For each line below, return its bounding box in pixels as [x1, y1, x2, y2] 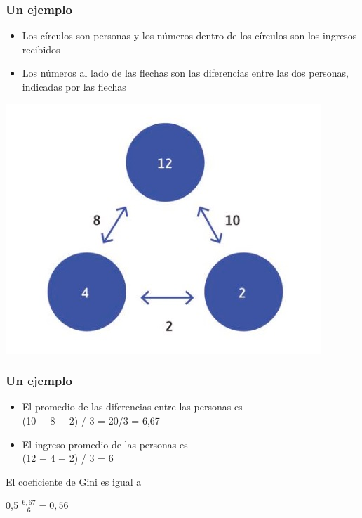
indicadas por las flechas [22, 79, 126, 93]
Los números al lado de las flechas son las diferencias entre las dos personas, [22, 65, 349, 80]
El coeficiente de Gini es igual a [6, 474, 142, 488]
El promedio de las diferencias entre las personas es [22, 399, 243, 414]
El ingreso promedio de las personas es [22, 436, 188, 451]
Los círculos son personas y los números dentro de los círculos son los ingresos [22, 28, 357, 43]
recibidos [22, 41, 60, 56]
